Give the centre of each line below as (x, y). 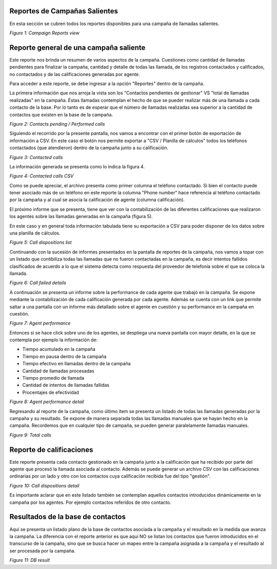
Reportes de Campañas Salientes (64, 11)
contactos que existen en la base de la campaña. (61, 114)
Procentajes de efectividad (51, 392)
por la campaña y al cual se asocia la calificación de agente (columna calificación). (97, 200)
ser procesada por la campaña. (42, 551)
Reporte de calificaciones (51, 450)
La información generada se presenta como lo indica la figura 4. (77, 166)
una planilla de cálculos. (35, 233)
